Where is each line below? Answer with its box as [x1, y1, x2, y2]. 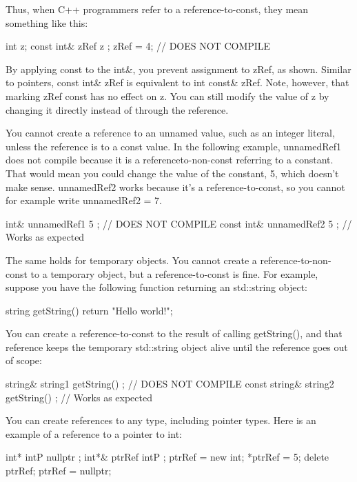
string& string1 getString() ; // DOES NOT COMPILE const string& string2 [6, 376, 334, 391]
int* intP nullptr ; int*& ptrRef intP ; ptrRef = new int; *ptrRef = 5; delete [6, 450, 329, 464]
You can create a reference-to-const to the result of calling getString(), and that [6, 326, 343, 341]
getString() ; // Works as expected [6, 390, 152, 404]
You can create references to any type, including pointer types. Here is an [6, 413, 316, 428]
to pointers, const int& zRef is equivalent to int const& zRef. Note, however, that [6, 75, 349, 90]
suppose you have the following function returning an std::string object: [6, 280, 307, 294]
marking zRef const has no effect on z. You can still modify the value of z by [6, 88, 329, 103]
